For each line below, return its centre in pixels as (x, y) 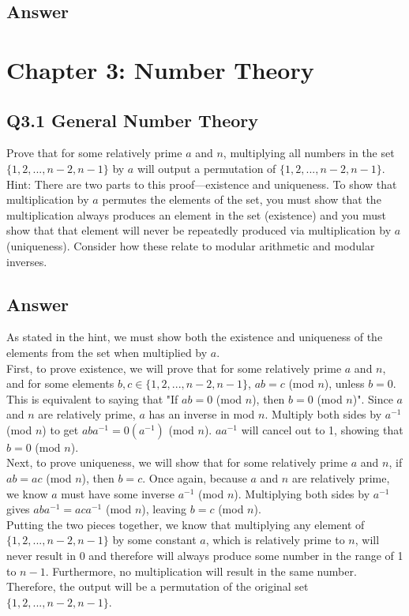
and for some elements (60, 383)
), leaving (164, 509)
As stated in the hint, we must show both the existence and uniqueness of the (195, 337)
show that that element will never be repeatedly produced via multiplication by (199, 230)
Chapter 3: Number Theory (160, 69)
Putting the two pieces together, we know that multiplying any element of (186, 524)
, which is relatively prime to (275, 540)
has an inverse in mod (202, 414)
